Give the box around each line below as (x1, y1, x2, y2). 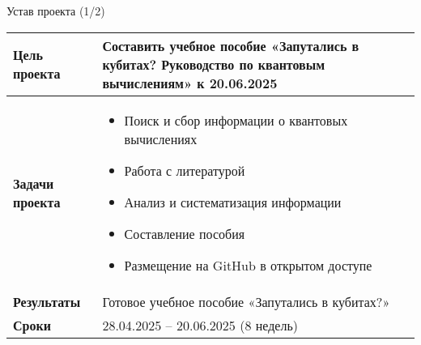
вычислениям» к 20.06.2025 (102, 73, 278, 92)
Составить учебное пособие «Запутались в (102, 36, 359, 55)
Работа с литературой (124, 160, 245, 180)
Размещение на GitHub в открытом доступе (124, 255, 372, 275)
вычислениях (124, 129, 198, 148)
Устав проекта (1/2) (6, 2, 105, 19)
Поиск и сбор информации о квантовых (124, 110, 348, 130)
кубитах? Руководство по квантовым (102, 54, 325, 74)
